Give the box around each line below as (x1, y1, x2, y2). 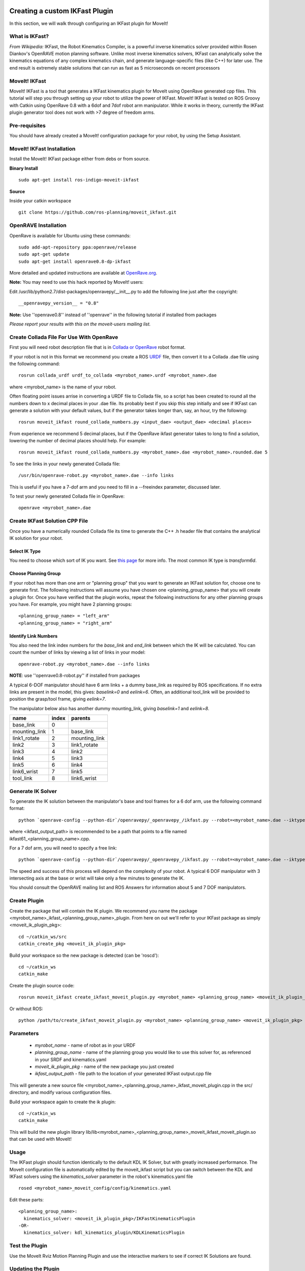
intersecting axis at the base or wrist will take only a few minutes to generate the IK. (9, 875, 185, 882)
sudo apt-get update (18, 252, 70, 257)
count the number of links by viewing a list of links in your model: (9, 649, 146, 655)
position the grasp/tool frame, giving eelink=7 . (9, 696, 106, 702)
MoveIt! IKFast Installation (9, 145, 76, 153)
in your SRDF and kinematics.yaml (35, 1056, 107, 1063)
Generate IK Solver (9, 788, 57, 795)
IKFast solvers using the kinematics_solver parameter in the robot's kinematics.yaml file (9, 1173, 193, 1179)
